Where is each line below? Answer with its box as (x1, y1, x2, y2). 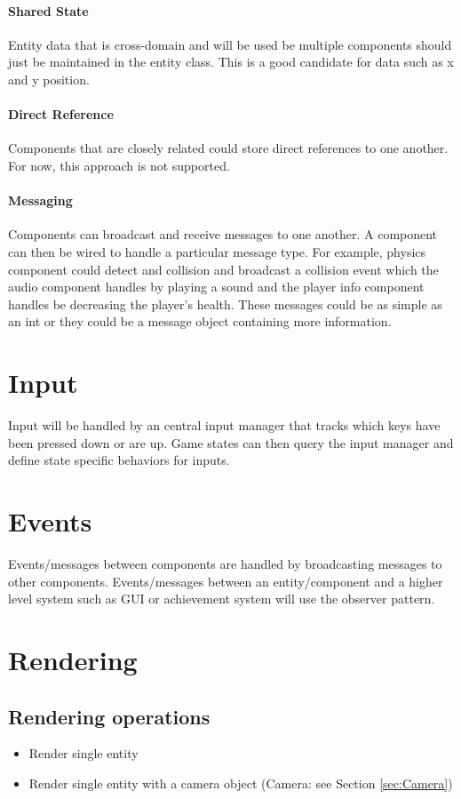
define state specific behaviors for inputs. (8, 451, 230, 469)
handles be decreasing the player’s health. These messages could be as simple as (8, 294, 442, 313)
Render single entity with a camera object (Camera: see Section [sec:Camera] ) (28, 773, 453, 792)
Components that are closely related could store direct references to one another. (8, 139, 449, 157)
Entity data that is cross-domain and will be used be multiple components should (8, 35, 452, 53)
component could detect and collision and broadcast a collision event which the (8, 260, 439, 278)
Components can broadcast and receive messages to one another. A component (8, 225, 438, 244)
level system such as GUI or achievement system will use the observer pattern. (8, 589, 435, 608)
